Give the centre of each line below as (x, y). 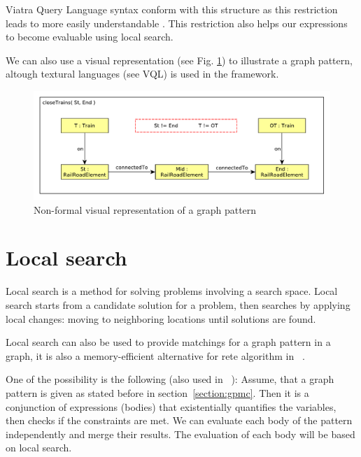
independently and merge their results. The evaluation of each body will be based (180, 434)
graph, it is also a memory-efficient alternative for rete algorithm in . (155, 355)
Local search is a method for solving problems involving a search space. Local (172, 291)
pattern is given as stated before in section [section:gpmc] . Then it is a (157, 392)
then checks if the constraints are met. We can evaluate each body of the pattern (179, 420)
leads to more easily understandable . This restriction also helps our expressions (177, 23)
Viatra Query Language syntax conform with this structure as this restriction (172, 9)
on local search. (39, 448)
